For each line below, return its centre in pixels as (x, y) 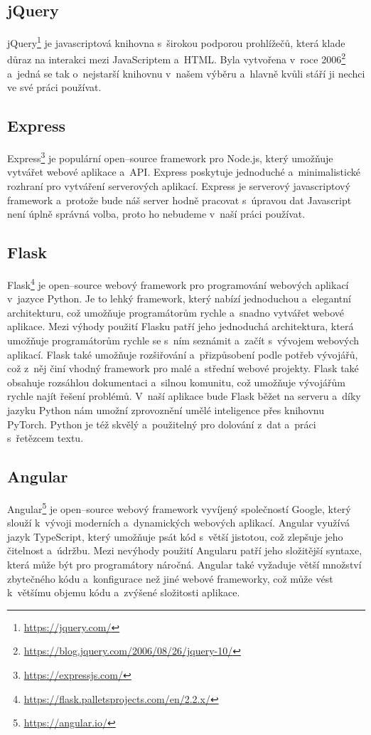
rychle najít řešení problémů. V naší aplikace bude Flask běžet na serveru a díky (184, 396)
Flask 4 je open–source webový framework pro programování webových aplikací (178, 283)
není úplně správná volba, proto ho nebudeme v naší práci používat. (156, 214)
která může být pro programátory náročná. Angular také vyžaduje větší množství (184, 564)
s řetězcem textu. (45, 438)
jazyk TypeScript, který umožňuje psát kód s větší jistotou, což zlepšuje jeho (175, 536)
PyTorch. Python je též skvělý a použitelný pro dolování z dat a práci (162, 424)
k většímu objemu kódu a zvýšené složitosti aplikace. (124, 592)
